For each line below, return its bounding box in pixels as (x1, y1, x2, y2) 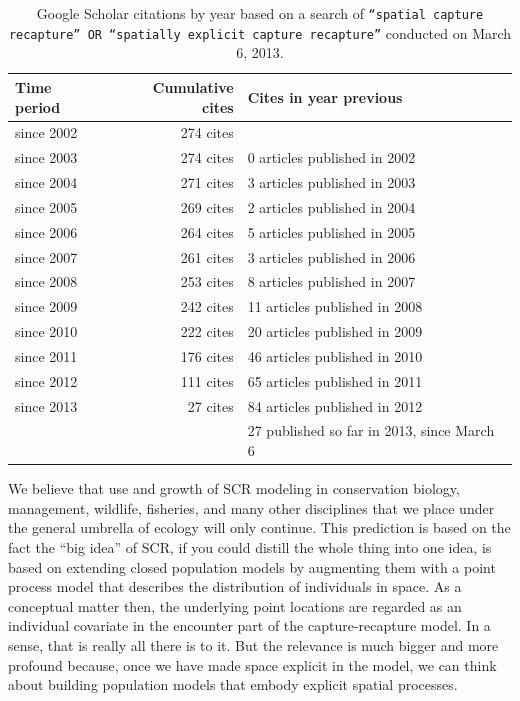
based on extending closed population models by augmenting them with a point (8, 556, 496, 577)
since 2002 (15, 122, 78, 143)
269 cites (180, 196, 234, 217)
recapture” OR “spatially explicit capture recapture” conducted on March (8, 22, 512, 43)
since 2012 (15, 370, 78, 391)
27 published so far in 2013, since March (247, 420, 495, 441)
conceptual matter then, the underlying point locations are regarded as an (8, 595, 462, 616)
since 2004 (15, 172, 78, 193)
